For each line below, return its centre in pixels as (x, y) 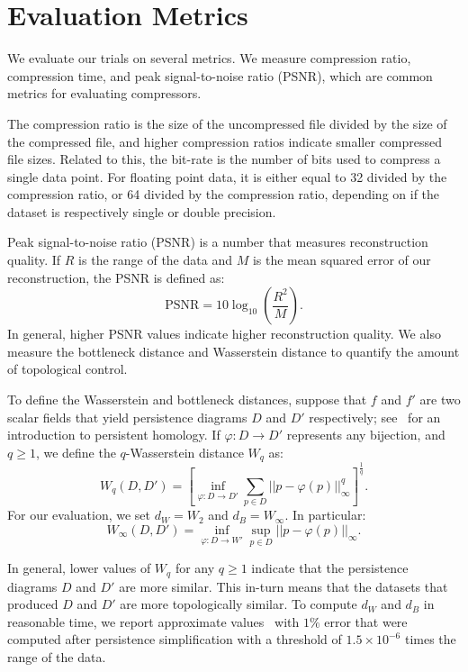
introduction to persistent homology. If (114, 435)
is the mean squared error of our (342, 260)
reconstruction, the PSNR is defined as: (116, 277)
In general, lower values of (79, 568)
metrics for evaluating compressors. (104, 93)
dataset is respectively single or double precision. (142, 211)
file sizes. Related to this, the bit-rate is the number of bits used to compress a (224, 159)
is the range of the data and (155, 260)
